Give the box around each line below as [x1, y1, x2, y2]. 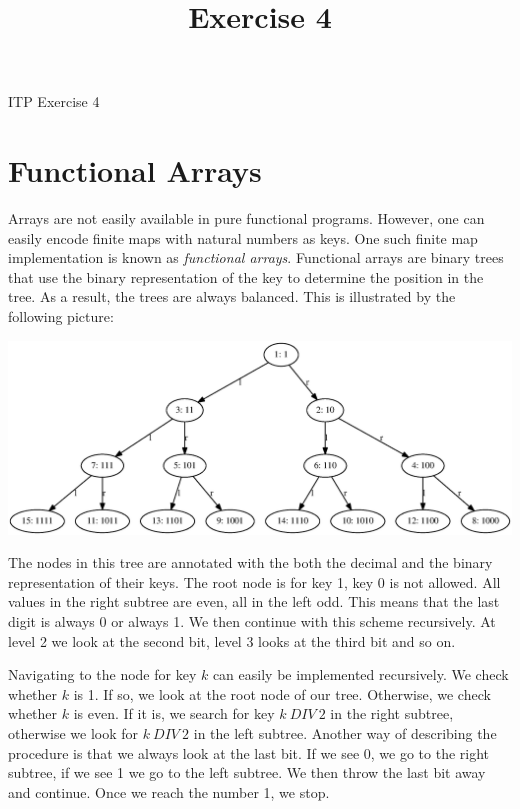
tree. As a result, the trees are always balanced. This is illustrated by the [8, 286, 456, 307]
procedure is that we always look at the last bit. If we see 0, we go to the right [8, 742, 490, 763]
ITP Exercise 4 [8, 91, 100, 112]
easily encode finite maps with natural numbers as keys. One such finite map [8, 227, 478, 248]
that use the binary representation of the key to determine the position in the [8, 266, 484, 287]
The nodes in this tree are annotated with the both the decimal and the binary [8, 552, 493, 573]
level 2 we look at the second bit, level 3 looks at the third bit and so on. [8, 630, 456, 651]
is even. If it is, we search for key [73, 703, 275, 724]
